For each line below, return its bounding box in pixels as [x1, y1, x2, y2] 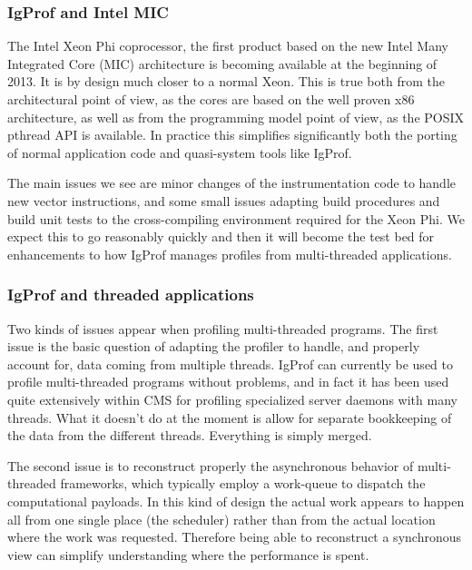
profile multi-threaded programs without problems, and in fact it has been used [7, 372, 449, 391]
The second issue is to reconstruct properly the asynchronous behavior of [7, 456, 414, 475]
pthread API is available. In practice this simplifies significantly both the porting [7, 125, 457, 144]
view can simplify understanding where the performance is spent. [7, 545, 369, 564]
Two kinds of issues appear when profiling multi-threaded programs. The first [7, 319, 438, 338]
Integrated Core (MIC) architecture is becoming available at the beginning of [7, 54, 438, 73]
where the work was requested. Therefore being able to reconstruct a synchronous [7, 527, 461, 546]
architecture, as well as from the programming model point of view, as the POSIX [7, 107, 465, 126]
